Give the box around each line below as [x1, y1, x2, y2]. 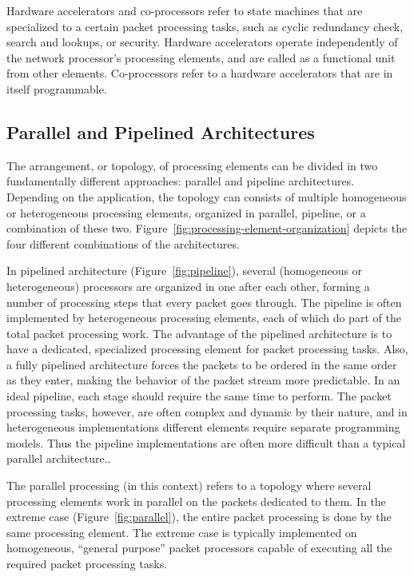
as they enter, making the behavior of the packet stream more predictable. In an [6, 372, 400, 388]
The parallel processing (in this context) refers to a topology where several [6, 477, 372, 494]
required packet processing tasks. [6, 555, 168, 572]
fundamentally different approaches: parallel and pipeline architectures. [6, 173, 355, 189]
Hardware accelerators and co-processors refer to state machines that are [6, 2, 363, 18]
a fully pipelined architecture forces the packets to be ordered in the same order [6, 356, 397, 372]
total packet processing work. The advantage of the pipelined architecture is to [6, 324, 392, 341]
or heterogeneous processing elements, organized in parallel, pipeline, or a [6, 204, 366, 221]
